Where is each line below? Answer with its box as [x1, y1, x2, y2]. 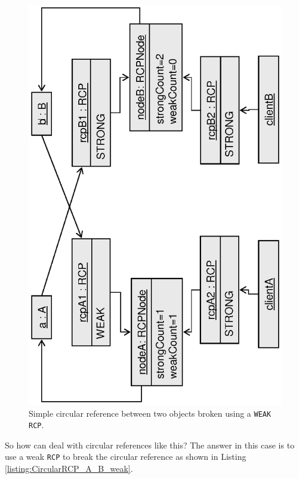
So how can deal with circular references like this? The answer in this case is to [5, 438, 295, 451]
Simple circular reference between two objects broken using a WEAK [29, 407, 272, 419]
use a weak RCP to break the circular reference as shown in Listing [5, 450, 246, 463]
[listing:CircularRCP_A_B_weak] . [5, 462, 133, 475]
